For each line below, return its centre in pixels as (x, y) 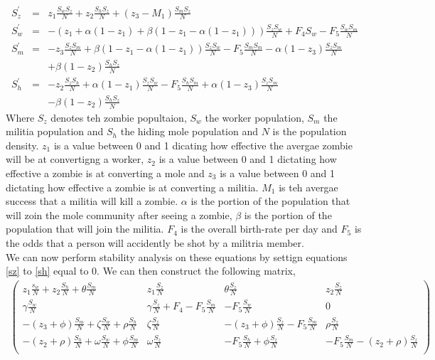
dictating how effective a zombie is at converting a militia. (132, 187)
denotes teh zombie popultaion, (119, 117)
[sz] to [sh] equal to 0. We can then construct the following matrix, (151, 271)
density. (22, 145)
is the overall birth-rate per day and (259, 229)
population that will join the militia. (85, 229)
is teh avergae (308, 187)
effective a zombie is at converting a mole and (105, 173)
